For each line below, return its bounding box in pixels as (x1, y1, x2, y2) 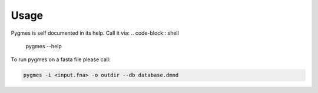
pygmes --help (25, 42, 62, 49)
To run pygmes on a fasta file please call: (11, 56, 111, 63)
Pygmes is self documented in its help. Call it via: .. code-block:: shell (11, 29, 179, 36)
